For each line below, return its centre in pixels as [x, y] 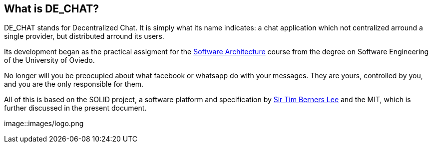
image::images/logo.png [44, 124]
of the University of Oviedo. [49, 60]
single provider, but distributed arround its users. [84, 36]
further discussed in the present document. [75, 108]
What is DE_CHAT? [52, 9]
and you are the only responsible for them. [74, 84]
